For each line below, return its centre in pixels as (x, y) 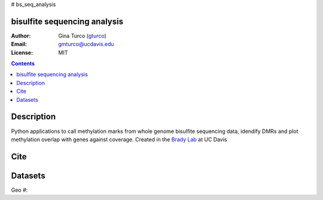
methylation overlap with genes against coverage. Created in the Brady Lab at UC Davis (119, 139)
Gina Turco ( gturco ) (83, 35)
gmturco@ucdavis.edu (86, 44)
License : (22, 52)
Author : (21, 35)
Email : (19, 44)
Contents (23, 63)
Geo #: (19, 190)
